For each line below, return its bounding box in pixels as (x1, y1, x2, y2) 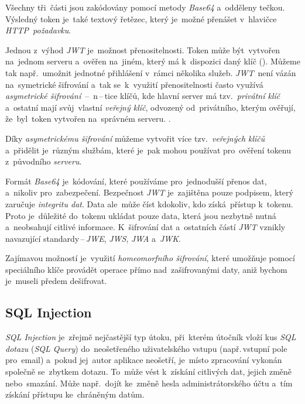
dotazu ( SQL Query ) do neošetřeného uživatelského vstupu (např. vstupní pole (5, 342, 287, 354)
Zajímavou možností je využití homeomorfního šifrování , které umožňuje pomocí (5, 252, 295, 264)
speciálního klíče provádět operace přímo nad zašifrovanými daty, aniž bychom (5, 263, 287, 275)
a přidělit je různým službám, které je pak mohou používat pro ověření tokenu (5, 143, 291, 156)
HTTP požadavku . (5, 24, 71, 36)
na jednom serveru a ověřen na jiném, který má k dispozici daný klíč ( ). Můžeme (5, 55, 300, 67)
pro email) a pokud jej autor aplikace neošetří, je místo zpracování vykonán (5, 354, 282, 366)
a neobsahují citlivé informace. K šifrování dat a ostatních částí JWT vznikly (5, 221, 286, 233)
